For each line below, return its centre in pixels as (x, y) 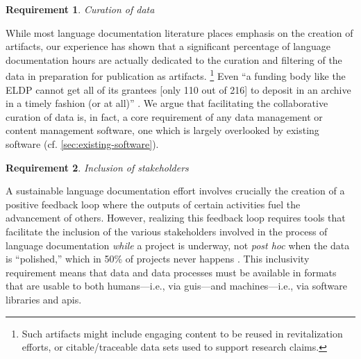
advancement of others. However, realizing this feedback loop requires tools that (176, 218)
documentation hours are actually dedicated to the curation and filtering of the (174, 59)
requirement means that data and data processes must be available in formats (171, 272)
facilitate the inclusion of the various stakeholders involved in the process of (167, 231)
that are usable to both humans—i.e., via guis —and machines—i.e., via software (177, 286)
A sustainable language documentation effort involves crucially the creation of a (175, 191)
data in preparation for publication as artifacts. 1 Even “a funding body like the (176, 75)
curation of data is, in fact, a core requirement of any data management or (164, 116)
